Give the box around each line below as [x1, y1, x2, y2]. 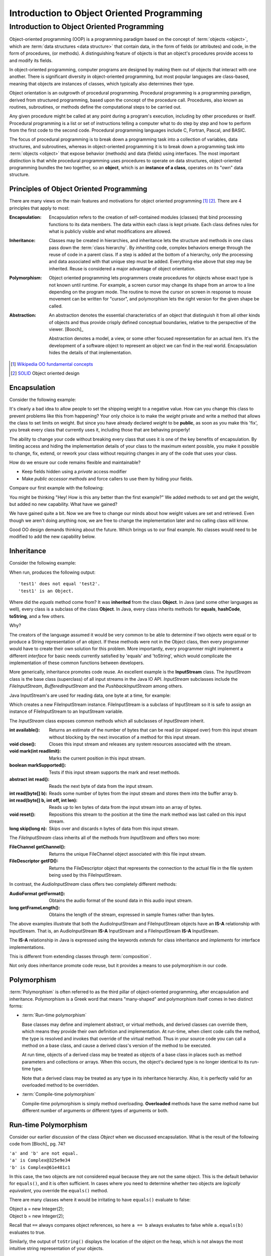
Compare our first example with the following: [9, 485, 104, 491]
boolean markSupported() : [9, 762, 66, 768]
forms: [9, 1003, 23, 1009]
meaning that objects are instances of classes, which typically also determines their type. [9, 80, 194, 86]
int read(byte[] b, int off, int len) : [9, 797, 78, 803]
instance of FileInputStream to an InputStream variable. [9, 708, 123, 714]
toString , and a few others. [9, 613, 65, 619]
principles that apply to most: [9, 205, 70, 211]
